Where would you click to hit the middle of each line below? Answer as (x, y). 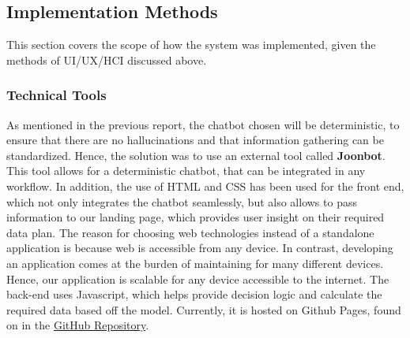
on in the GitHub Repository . (78, 325)
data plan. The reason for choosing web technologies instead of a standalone (190, 232)
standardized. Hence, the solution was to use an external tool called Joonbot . (196, 155)
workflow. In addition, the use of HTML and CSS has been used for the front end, (205, 186)
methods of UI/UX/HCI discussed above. (107, 59)
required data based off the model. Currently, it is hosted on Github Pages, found (204, 309)
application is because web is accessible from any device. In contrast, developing (200, 248)
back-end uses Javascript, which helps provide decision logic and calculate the (194, 294)
